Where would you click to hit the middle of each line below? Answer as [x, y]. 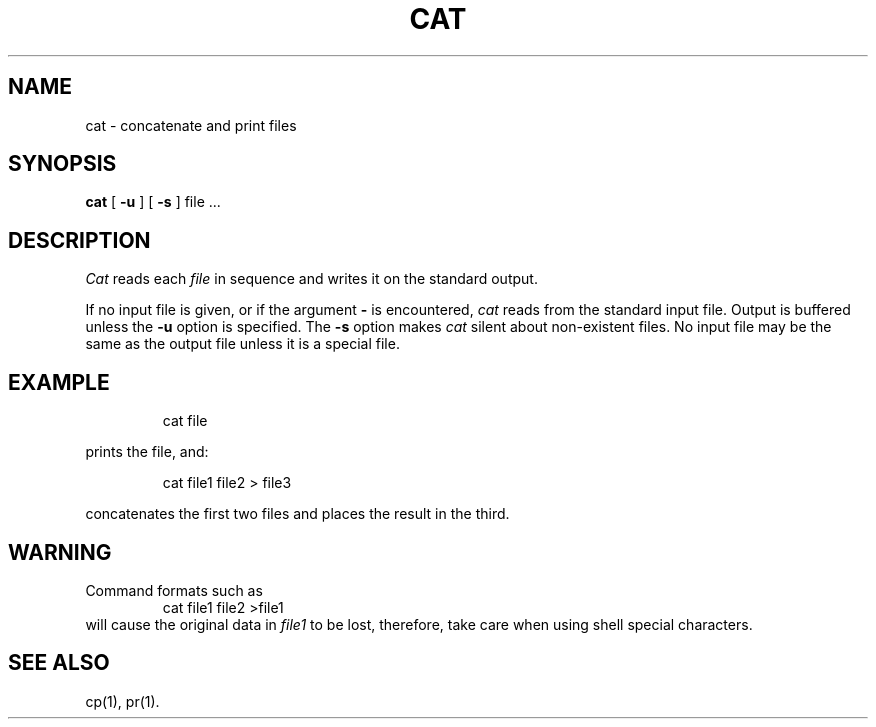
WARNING [60, 552]
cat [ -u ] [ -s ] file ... [153, 202]
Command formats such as [174, 590]
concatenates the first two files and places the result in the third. [297, 514]
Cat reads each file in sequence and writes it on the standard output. [311, 279]
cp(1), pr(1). [122, 701]
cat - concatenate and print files [191, 125]
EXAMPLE [59, 382]
